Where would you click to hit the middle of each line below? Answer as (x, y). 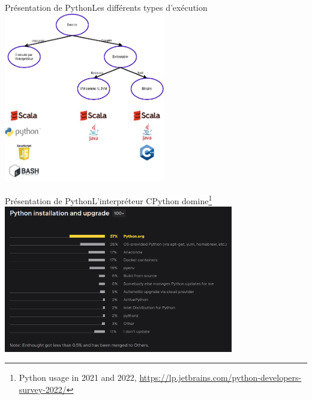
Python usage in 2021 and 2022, (78, 377)
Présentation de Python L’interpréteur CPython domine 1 (109, 199)
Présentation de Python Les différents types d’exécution (106, 7)
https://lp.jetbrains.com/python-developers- (220, 377)
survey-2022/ (43, 389)
